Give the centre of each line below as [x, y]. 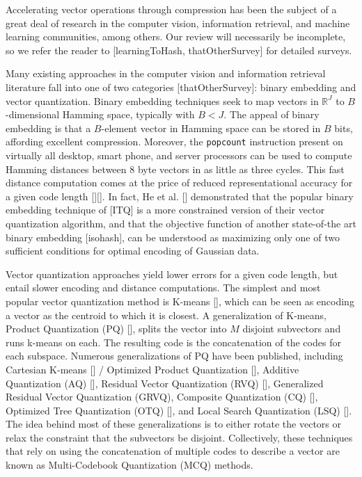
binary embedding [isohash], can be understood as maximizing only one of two [173, 237]
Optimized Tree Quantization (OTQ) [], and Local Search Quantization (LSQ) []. [179, 410]
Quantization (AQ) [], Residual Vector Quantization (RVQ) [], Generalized [165, 383]
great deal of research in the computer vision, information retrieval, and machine [178, 23]
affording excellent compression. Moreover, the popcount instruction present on [174, 142]
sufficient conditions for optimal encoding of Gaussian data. [133, 251]
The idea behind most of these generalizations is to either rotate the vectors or [173, 424]
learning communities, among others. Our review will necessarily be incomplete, [176, 37]
